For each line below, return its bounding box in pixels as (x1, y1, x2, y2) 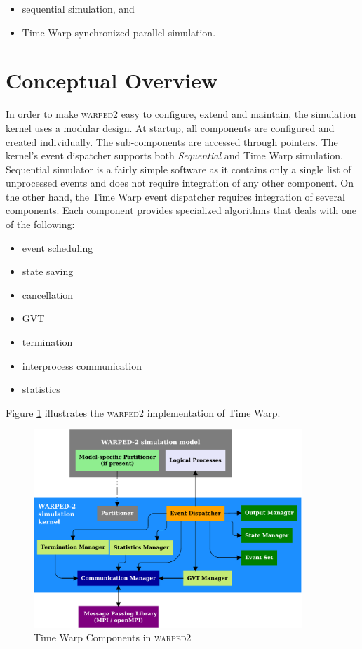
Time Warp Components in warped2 (34, 630, 192, 645)
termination (22, 335, 73, 349)
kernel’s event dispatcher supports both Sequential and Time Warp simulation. (6, 148, 343, 163)
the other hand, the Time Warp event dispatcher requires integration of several (6, 189, 345, 203)
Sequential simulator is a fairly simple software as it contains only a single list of (6, 161, 351, 176)
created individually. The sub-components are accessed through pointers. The (6, 134, 338, 149)
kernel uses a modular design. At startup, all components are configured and (6, 120, 335, 135)
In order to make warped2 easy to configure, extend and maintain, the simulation (6, 107, 356, 121)
